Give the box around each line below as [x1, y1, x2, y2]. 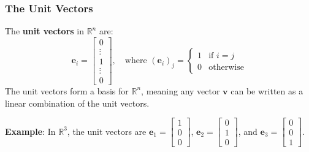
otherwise [208, 63, 244, 72]
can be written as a [231, 84, 303, 97]
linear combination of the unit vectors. [5, 96, 150, 109]
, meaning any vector [141, 84, 220, 97]
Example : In [5, 124, 56, 137]
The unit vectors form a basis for [5, 84, 129, 97]
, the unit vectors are [67, 124, 147, 137]
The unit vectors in [5, 25, 84, 37]
